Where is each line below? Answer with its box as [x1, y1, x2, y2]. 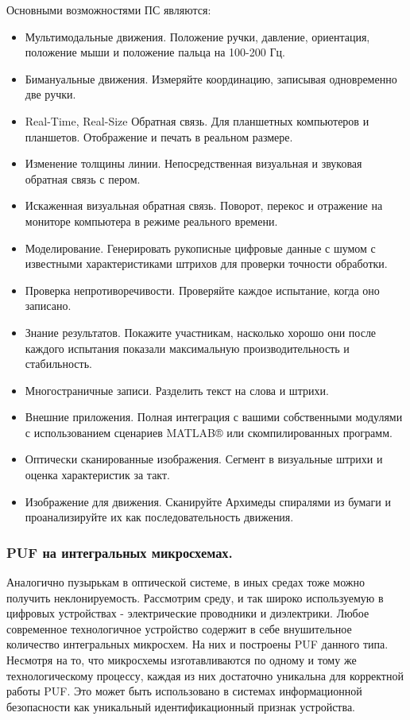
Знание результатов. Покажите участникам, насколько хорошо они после [25, 323, 377, 340]
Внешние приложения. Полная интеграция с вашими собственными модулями [25, 408, 403, 425]
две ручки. [25, 86, 76, 103]
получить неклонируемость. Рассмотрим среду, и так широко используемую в [6, 589, 384, 606]
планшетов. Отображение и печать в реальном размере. [25, 128, 293, 145]
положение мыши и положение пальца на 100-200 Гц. [25, 44, 285, 60]
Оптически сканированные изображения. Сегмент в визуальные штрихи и [25, 451, 383, 467]
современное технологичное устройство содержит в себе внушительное [6, 620, 352, 637]
